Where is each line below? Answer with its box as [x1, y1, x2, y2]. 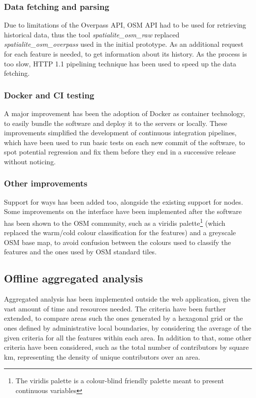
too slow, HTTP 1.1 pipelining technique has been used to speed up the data [4, 58, 236, 68]
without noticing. [4, 156, 56, 166]
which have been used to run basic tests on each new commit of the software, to [4, 137, 245, 147]
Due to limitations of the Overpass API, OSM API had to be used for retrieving [4, 20, 246, 30]
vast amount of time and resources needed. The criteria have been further [4, 303, 226, 313]
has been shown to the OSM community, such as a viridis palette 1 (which [4, 216, 225, 228]
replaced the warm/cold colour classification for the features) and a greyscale [4, 227, 236, 238]
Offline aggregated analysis [4, 271, 143, 286]
